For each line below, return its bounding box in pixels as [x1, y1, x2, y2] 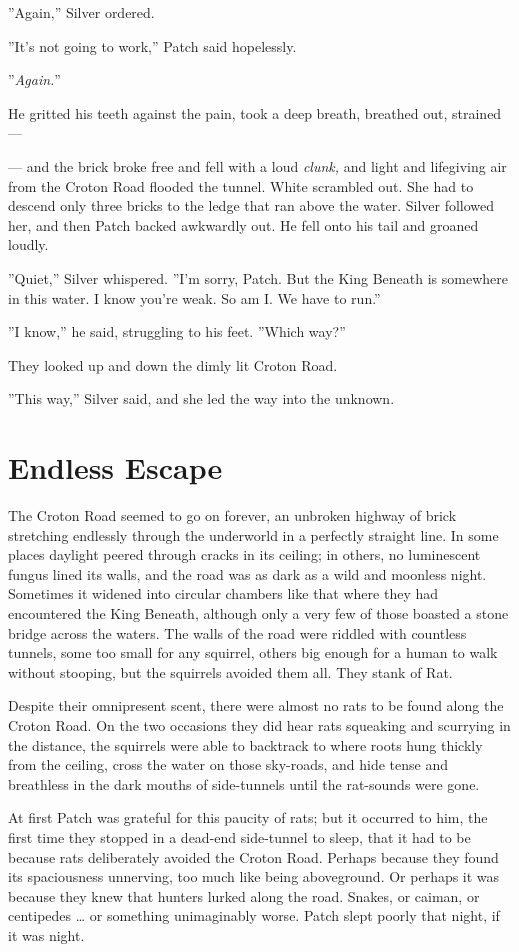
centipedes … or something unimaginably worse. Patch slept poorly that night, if [8, 905, 500, 926]
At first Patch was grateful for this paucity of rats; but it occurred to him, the [8, 807, 488, 828]
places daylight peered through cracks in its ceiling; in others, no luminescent [8, 544, 481, 565]
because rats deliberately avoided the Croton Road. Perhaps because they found [8, 846, 499, 867]
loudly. [8, 234, 49, 255]
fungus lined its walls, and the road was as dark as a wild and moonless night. [8, 563, 487, 584]
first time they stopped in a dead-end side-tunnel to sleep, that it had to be [8, 826, 471, 847]
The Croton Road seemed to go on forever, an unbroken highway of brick [8, 505, 457, 526]
